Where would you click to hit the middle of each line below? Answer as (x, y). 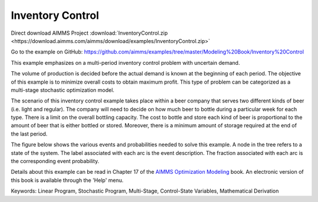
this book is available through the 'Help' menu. (67, 180)
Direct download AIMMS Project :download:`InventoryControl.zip (89, 33)
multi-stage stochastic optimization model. (63, 90)
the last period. (29, 134)
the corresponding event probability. (55, 161)
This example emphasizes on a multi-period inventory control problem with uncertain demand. (125, 62)
